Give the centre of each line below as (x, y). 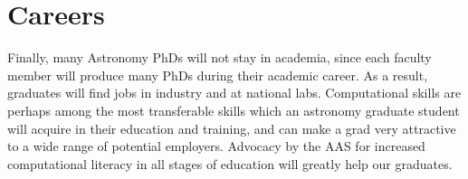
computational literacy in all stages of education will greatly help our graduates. (230, 163)
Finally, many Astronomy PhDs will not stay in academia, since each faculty (220, 57)
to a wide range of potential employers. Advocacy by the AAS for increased (216, 146)
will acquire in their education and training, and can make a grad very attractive (232, 128)
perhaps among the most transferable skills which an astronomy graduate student (234, 110)
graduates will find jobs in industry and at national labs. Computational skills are (234, 93)
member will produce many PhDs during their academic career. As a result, (218, 75)
